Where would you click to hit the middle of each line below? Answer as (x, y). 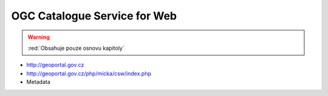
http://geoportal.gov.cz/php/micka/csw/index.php (89, 74)
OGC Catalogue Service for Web (94, 16)
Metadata (39, 82)
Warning (39, 37)
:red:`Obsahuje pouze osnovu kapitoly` (76, 48)
